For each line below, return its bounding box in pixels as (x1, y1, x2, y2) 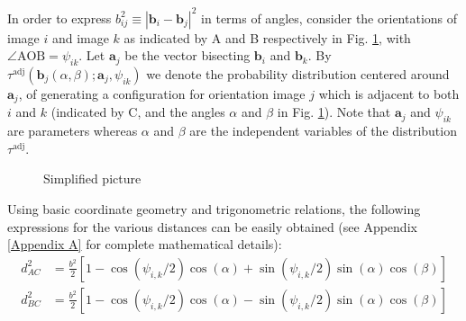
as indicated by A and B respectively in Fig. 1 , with (123, 28, 411, 47)
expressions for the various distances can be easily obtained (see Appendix (7, 217, 417, 236)
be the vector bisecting (124, 46, 251, 65)
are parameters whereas (7, 121, 138, 140)
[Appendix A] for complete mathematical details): (7, 235, 282, 254)
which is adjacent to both (318, 84, 460, 103)
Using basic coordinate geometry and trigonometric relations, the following (7, 199, 421, 218)
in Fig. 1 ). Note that (277, 103, 391, 121)
